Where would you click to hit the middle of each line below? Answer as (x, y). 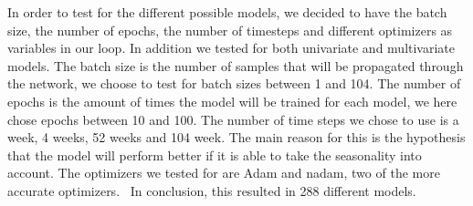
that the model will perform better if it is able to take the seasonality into (215, 154)
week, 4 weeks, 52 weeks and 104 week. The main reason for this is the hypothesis (236, 137)
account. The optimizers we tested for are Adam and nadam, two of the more (224, 173)
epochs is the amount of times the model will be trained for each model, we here (232, 101)
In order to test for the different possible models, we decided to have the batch (227, 12)
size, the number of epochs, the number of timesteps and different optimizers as (230, 30)
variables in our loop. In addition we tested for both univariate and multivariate (231, 48)
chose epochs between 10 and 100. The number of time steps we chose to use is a (233, 119)
